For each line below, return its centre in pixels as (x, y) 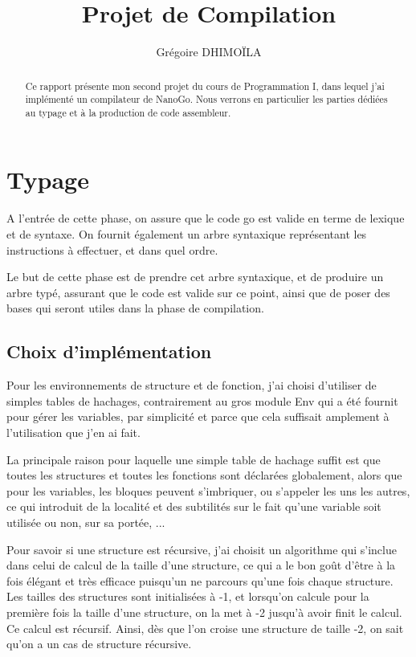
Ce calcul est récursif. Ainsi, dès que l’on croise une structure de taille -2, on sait (205, 628)
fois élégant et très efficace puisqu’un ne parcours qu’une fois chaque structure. (200, 580)
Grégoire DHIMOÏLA (209, 52)
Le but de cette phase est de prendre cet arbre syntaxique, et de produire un (195, 277)
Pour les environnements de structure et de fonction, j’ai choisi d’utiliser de (192, 385)
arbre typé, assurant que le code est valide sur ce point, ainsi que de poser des (198, 292)
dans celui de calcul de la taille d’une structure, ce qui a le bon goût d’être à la (201, 565)
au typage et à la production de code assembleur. (128, 112)
